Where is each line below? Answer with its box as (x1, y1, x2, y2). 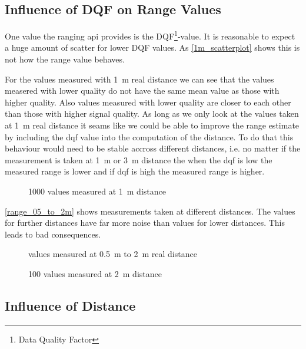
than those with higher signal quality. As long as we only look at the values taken (5, 107, 299, 120)
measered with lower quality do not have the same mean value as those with (5, 84, 280, 97)
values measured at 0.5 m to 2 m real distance (28, 248, 197, 260)
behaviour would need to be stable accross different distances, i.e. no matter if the (5, 142, 301, 154)
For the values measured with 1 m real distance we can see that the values (5, 73, 274, 85)
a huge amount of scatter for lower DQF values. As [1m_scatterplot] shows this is (5, 41, 300, 54)
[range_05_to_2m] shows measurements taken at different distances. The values (5, 205, 295, 217)
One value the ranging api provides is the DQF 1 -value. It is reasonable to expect (5, 28, 295, 42)
